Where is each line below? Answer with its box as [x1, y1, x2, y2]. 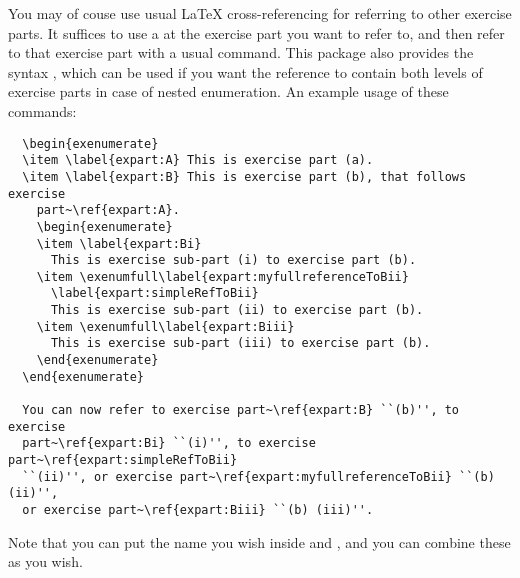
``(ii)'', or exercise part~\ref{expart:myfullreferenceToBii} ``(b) [22, 469, 495, 484]
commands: [8, 100, 77, 121]
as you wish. [8, 551, 83, 572]
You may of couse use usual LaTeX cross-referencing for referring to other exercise [8, 3, 512, 23]
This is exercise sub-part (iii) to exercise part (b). [50, 336, 431, 351]
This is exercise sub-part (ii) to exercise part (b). [50, 303, 424, 318]
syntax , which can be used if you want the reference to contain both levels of [8, 61, 483, 82]
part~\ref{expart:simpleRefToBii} [8, 453, 238, 468]
